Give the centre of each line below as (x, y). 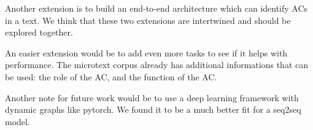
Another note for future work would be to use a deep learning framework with (152, 97)
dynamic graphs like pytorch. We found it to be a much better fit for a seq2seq (153, 109)
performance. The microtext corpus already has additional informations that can (157, 65)
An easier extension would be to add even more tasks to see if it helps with (146, 52)
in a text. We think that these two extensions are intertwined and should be (148, 20)
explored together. (39, 32)
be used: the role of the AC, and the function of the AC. (111, 76)
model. (17, 121)
